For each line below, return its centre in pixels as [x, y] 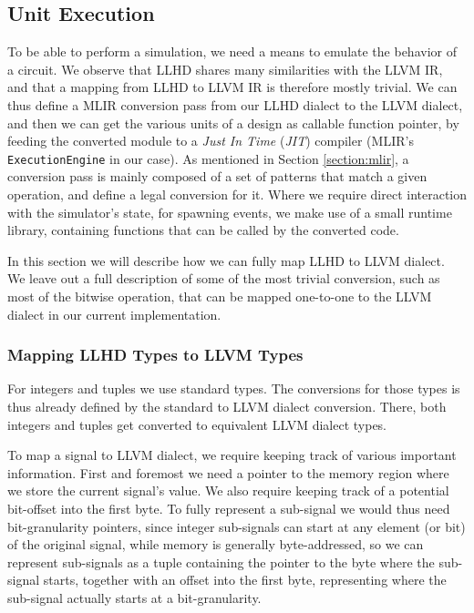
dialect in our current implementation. [114, 314]
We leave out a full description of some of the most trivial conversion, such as [224, 278]
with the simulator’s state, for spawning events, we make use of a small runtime [230, 212]
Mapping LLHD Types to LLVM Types [155, 355]
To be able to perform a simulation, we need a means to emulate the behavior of [232, 51]
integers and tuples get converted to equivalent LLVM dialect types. [197, 424]
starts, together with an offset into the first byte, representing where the [245, 580]
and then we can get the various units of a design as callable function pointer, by [233, 123]
